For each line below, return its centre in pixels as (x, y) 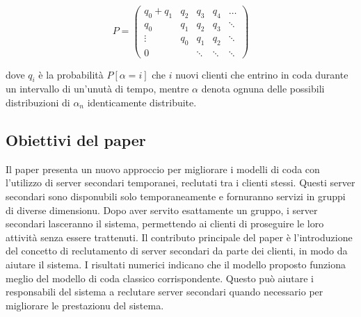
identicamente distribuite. (142, 102)
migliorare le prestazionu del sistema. (85, 305)
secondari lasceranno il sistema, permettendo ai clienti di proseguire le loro (165, 223)
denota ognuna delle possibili (263, 89)
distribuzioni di (38, 102)
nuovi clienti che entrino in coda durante (262, 74)
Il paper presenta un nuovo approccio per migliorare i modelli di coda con (163, 169)
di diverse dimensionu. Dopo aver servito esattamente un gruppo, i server (162, 210)
